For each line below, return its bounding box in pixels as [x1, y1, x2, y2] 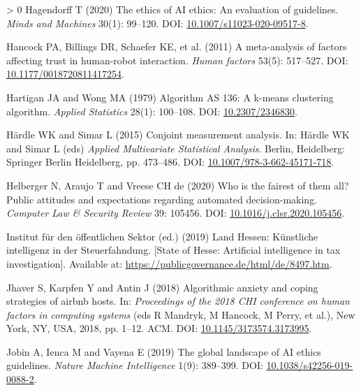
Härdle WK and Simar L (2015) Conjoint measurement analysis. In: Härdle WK [6, 127, 350, 142]
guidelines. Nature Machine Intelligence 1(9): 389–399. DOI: [6, 358, 263, 373]
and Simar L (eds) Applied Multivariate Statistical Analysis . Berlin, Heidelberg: [6, 140, 346, 155]
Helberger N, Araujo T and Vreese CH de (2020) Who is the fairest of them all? [6, 178, 349, 192]
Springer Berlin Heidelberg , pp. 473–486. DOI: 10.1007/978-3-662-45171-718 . [6, 154, 334, 169]
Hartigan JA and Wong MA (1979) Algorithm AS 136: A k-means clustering [6, 89, 334, 104]
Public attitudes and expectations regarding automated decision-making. [6, 192, 318, 206]
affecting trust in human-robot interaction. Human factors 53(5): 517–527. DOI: [6, 52, 348, 67]
